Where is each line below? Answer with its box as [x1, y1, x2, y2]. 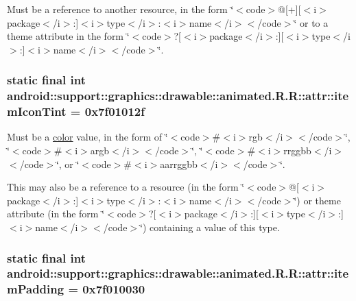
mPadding [7, 280, 64, 298]
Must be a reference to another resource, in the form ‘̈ [7, 2, 234, 16]
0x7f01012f [84, 103, 145, 120]
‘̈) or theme [294, 193, 341, 207]
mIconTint [7, 103, 67, 120]
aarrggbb [160, 156, 198, 171]
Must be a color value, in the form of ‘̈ [7, 130, 168, 144]
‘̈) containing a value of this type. [140, 220, 280, 234]
